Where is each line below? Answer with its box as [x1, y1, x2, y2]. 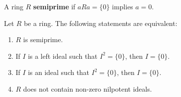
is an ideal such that [28, 67, 89, 77]
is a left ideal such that [28, 50, 98, 61]
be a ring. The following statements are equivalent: [24, 18, 178, 28]
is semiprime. [23, 34, 63, 45]
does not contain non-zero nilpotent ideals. [23, 83, 152, 94]
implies [112, 1, 133, 11]
